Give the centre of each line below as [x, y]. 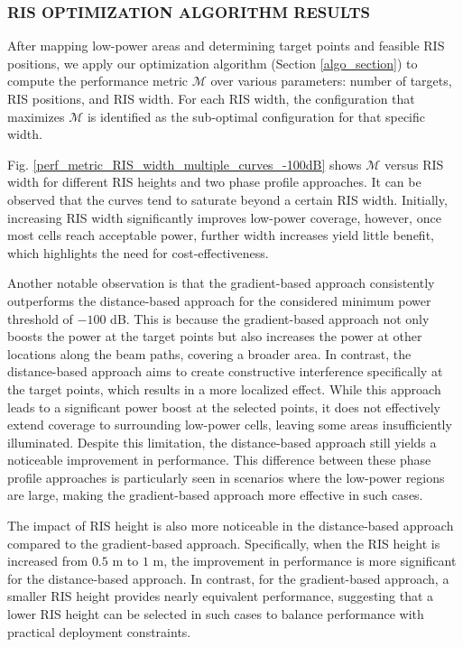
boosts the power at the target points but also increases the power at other [215, 336]
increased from [48, 561]
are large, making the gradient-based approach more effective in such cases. [215, 495]
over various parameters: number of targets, [331, 81]
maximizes [36, 116]
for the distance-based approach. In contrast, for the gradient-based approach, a [228, 578]
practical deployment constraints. [99, 631]
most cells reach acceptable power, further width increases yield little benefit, [221, 235]
